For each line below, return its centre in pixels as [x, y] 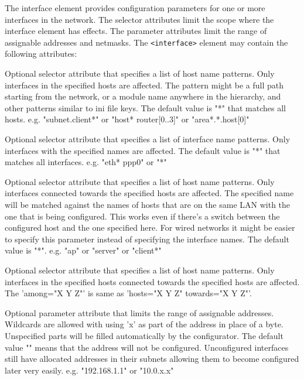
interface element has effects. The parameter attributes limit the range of [136, 31]
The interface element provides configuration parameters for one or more [135, 8]
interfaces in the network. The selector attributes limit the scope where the [139, 19]
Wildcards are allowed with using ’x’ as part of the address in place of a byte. [144, 324]
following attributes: [41, 54]
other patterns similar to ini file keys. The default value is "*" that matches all [145, 107]
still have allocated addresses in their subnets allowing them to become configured [152, 359]
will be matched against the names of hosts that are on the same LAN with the [148, 204]
